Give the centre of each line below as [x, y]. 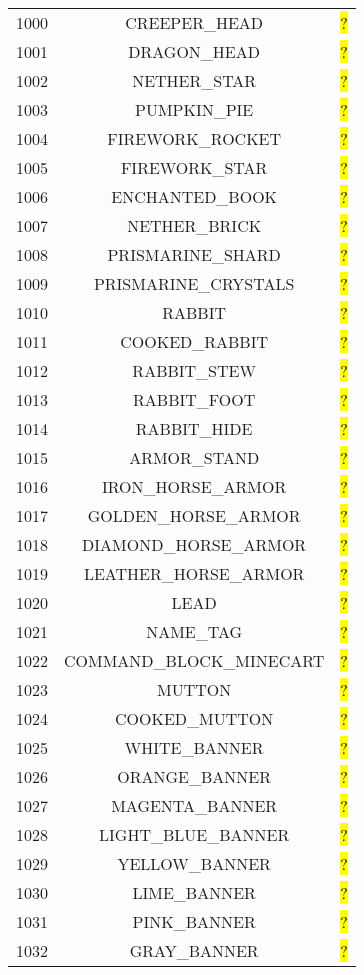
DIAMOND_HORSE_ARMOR [194, 544]
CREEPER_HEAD [194, 22]
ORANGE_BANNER [194, 776]
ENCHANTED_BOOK [194, 196]
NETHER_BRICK [194, 225]
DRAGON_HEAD [194, 51]
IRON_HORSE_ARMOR [194, 486]
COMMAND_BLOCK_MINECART [194, 660]
